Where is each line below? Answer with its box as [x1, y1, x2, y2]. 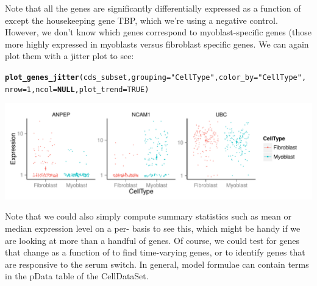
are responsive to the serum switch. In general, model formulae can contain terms [5, 257, 309, 270]
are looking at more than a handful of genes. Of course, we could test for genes [5, 234, 300, 246]
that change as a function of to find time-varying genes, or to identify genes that [5, 246, 305, 259]
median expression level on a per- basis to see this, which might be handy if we [5, 221, 301, 234]
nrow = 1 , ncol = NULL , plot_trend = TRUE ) [5, 85, 149, 94]
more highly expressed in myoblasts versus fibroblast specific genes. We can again [5, 37, 309, 50]
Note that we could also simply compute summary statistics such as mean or [5, 210, 292, 223]
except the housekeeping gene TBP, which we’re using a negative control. [5, 13, 278, 26]
